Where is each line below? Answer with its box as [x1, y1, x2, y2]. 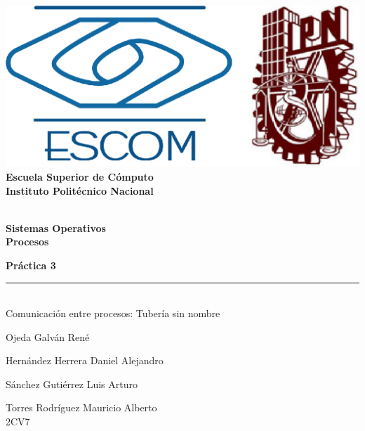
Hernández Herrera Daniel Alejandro [6, 353, 164, 368]
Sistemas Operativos [6, 220, 106, 235]
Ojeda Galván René [6, 329, 90, 344]
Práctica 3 [6, 257, 56, 272]
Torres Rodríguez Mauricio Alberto [6, 400, 157, 415]
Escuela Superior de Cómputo [6, 169, 154, 184]
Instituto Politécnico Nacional [6, 183, 154, 198]
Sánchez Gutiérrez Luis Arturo [6, 376, 138, 391]
